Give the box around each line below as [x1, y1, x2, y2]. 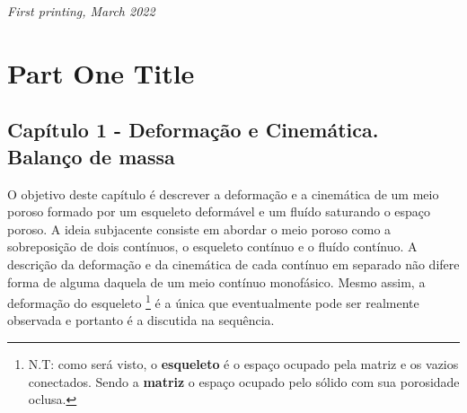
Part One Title [7, 54, 195, 91]
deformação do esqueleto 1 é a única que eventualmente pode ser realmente [7, 291, 419, 312]
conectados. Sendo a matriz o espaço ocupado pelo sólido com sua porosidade [28, 372, 460, 391]
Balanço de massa [7, 142, 175, 170]
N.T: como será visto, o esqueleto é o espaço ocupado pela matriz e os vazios [28, 354, 459, 373]
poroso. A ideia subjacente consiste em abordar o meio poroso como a [7, 219, 392, 238]
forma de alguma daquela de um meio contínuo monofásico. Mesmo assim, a [7, 272, 426, 291]
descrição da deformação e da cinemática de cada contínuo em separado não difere [7, 254, 460, 273]
